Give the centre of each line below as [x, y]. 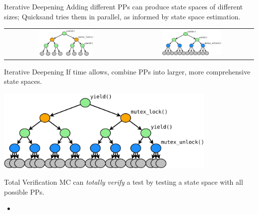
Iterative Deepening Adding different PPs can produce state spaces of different [124, 6]
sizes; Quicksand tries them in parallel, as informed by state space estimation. [122, 16]
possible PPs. [24, 191]
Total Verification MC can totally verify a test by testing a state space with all [124, 182]
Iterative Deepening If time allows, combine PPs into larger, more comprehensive [127, 71]
